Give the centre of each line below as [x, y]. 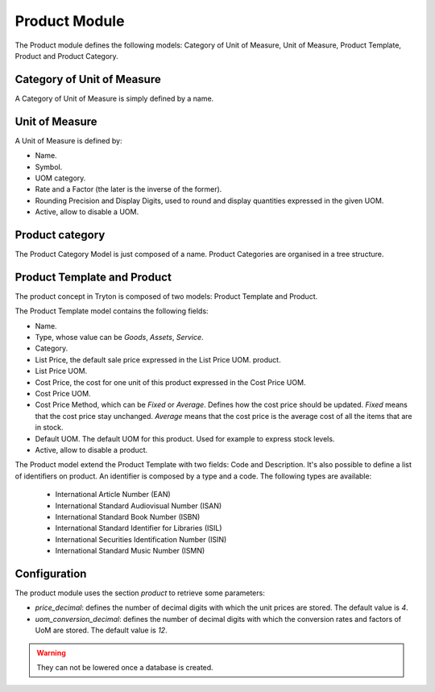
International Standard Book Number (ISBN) [128, 516]
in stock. [49, 428]
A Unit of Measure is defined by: [68, 140]
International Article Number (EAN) [113, 495]
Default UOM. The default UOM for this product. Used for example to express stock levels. [185, 438]
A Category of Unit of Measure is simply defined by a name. [114, 98]
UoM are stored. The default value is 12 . [101, 630]
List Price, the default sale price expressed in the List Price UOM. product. [158, 359]
